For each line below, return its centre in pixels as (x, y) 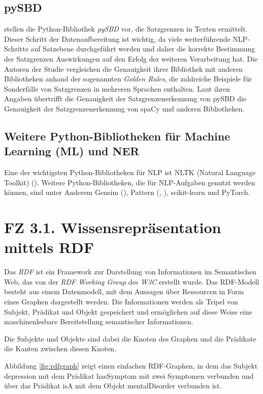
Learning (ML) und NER (72, 151)
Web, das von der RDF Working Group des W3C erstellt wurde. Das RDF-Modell (132, 281)
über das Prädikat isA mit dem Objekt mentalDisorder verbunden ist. (113, 386)
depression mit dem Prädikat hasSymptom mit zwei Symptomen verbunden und (129, 375)
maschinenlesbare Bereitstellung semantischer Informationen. (99, 321)
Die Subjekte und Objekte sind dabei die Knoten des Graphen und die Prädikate (130, 338)
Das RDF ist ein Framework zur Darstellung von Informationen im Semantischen (130, 272)
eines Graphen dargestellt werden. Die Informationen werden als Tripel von (121, 302)
